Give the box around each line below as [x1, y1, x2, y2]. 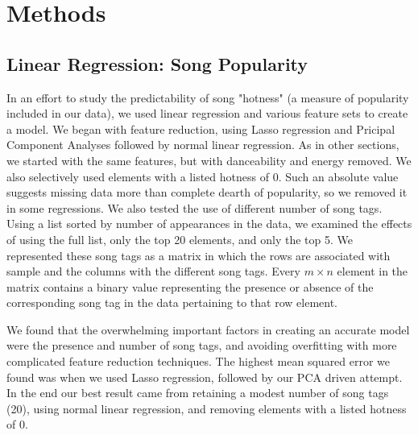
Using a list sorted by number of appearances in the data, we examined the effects [6, 215, 412, 232]
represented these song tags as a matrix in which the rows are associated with [6, 246, 391, 263]
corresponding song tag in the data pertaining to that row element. [6, 294, 337, 311]
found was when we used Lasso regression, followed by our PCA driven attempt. [6, 368, 403, 385]
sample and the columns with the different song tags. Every [6, 263, 300, 280]
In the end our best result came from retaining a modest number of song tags [6, 384, 389, 401]
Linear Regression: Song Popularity [6, 51, 308, 76]
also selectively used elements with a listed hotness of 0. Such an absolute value [6, 168, 399, 184]
